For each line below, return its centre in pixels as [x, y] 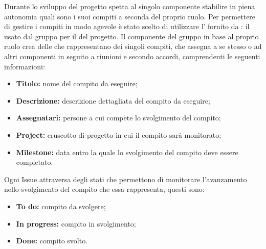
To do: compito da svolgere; [61, 206]
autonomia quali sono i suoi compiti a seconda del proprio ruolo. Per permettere [130, 16]
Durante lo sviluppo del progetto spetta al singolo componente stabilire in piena [130, 6]
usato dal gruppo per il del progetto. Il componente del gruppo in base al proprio [131, 36]
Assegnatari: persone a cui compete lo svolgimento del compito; [118, 118]
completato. [35, 162]
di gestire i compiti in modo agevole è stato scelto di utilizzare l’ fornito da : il [127, 26]
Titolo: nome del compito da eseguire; [77, 83]
